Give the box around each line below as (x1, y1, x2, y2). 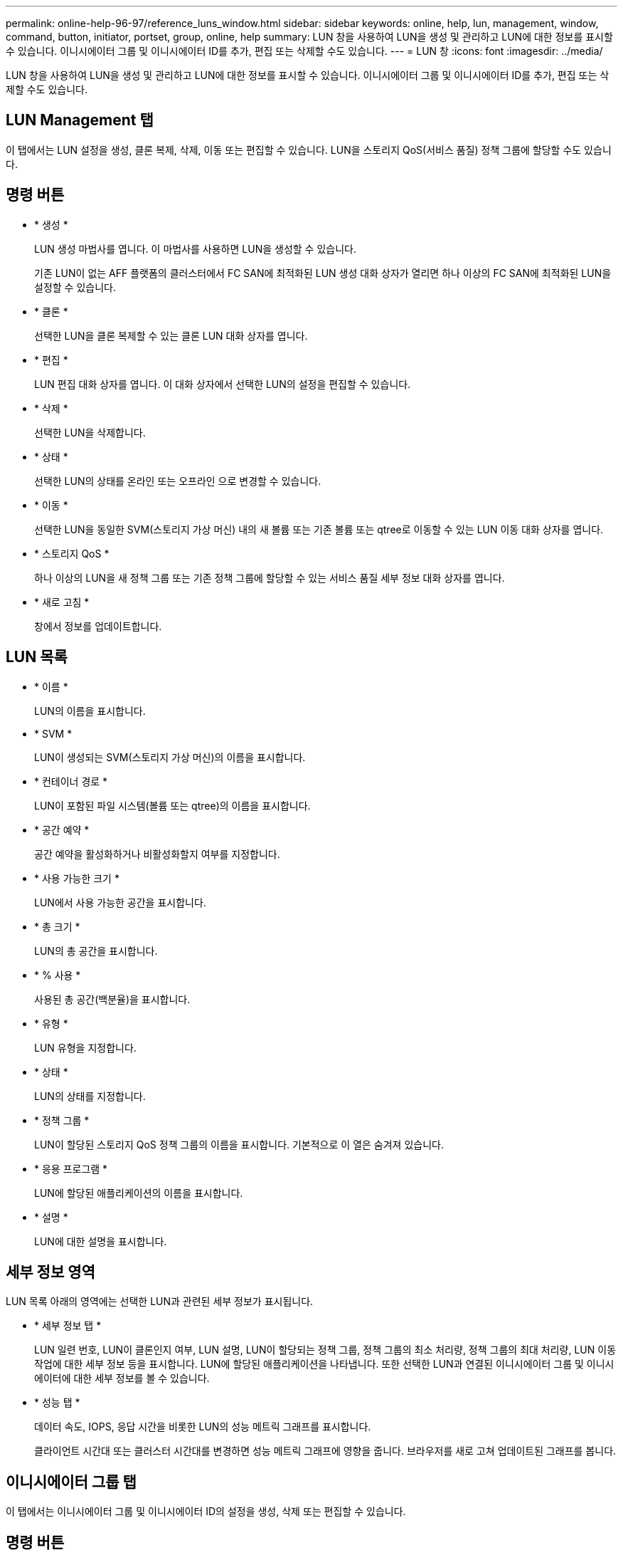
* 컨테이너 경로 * (34, 775, 108, 787)
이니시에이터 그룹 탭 (6, 1472, 137, 1491)
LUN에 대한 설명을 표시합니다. (34, 1235, 167, 1247)
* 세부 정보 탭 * (34, 1319, 102, 1332)
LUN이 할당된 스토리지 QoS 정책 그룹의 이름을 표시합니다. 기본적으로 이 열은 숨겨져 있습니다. (34, 1138, 444, 1151)
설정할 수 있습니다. (34, 281, 116, 293)
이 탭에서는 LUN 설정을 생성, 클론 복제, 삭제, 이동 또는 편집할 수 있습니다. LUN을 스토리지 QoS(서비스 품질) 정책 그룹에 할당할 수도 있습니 (6, 143, 612, 156)
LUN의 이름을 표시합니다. (34, 704, 146, 717)
